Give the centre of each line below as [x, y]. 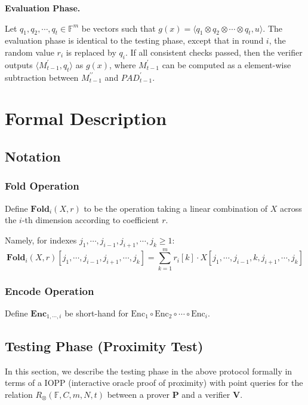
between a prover [138, 394]
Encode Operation [50, 290]
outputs [19, 64]
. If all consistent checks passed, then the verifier [214, 52]
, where [123, 64]
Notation [33, 156]
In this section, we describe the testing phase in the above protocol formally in [149, 371]
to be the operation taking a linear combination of [176, 208]
